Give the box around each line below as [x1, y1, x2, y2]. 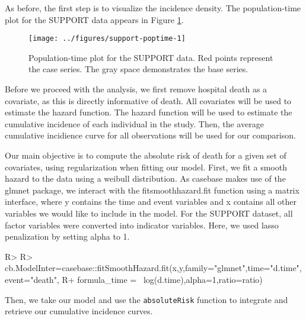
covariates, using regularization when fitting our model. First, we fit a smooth [5, 160, 287, 173]
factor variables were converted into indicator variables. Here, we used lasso [5, 218, 279, 231]
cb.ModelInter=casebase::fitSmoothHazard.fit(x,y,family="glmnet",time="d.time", [5, 262, 302, 274]
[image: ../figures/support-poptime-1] [28, 34, 186, 43]
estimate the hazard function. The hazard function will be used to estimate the [5, 106, 292, 118]
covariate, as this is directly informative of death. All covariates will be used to [5, 94, 292, 107]
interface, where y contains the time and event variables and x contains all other [5, 195, 297, 208]
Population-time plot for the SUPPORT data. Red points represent [28, 51, 273, 63]
